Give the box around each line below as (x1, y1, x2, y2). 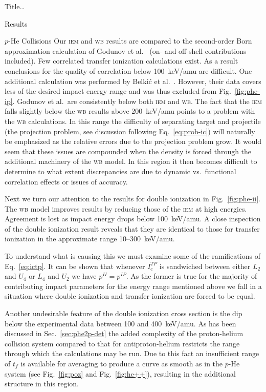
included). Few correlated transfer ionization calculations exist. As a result (5, 55, 238, 66)
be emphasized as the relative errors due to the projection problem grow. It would (5, 136, 262, 147)
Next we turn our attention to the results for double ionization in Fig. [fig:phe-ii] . (5, 193, 260, 204)
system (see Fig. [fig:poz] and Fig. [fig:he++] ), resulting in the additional (5, 368, 236, 379)
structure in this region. (5, 378, 79, 389)
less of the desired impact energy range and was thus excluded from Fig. (5, 86, 231, 96)
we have (72, 271, 97, 281)
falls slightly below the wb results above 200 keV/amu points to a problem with (5, 106, 255, 116)
